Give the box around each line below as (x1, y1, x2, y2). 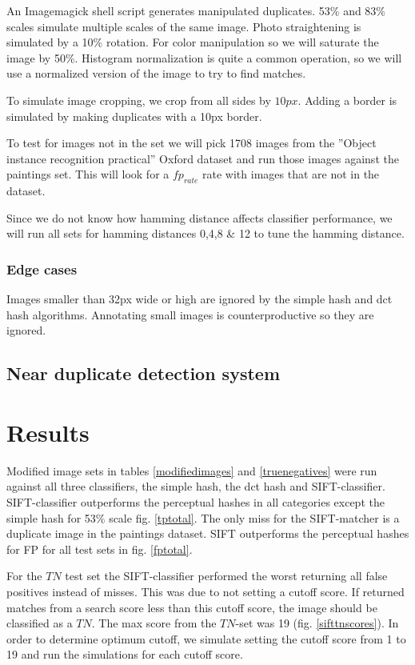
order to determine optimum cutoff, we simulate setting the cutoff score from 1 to (6, 630, 406, 647)
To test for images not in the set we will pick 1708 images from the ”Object (6, 134, 377, 151)
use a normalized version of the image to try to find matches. (6, 65, 306, 82)
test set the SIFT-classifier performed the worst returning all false (65, 567, 388, 584)
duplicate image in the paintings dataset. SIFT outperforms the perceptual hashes (6, 525, 409, 542)
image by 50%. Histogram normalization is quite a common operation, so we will (6, 49, 402, 66)
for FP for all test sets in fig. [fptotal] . (6, 540, 193, 557)
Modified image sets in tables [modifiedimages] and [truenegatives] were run (6, 462, 377, 479)
